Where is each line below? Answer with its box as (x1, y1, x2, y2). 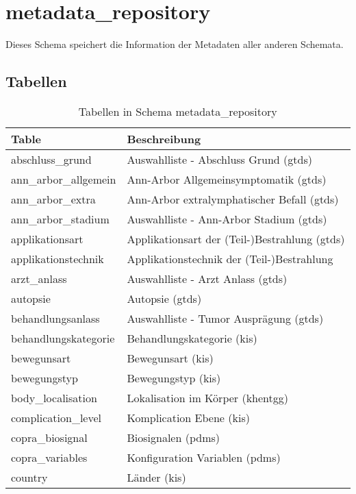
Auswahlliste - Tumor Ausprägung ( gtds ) (127, 310, 324, 326)
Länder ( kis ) (127, 469, 186, 485)
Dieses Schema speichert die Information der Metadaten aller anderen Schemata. (5, 37, 344, 51)
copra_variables (11, 449, 88, 465)
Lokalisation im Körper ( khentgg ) (127, 389, 289, 406)
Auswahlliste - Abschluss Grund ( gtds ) (127, 151, 312, 167)
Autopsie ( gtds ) (127, 290, 202, 306)
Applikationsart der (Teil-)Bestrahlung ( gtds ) (127, 230, 345, 247)
